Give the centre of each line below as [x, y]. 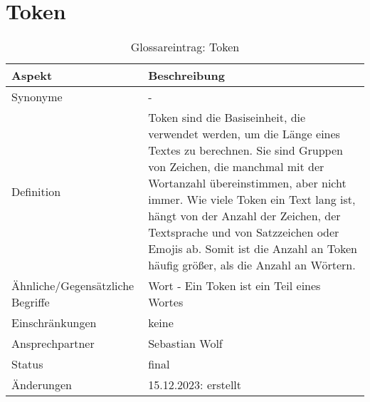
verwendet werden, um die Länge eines [244, 134]
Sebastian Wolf [185, 344]
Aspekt [32, 76]
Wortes [166, 302]
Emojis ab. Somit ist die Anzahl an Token [253, 249]
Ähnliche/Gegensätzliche [73, 286]
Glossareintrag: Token [185, 47]
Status [27, 364]
